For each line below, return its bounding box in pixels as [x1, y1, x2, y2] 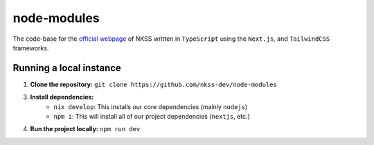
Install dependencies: [30, 93, 94, 101]
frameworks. [12, 43, 49, 52]
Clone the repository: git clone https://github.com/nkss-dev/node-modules [30, 80, 277, 88]
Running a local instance [12, 62, 121, 74]
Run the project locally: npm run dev [30, 125, 141, 133]
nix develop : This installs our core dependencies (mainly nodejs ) [53, 102, 248, 110]
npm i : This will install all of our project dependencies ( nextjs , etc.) [53, 113, 251, 121]
